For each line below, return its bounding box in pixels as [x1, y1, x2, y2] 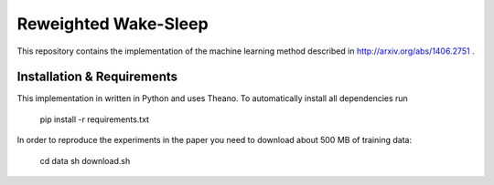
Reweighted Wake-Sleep [16, 14, 209, 34]
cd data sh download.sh [39, 155, 131, 166]
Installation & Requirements [16, 69, 178, 85]
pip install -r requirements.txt [39, 114, 150, 125]
